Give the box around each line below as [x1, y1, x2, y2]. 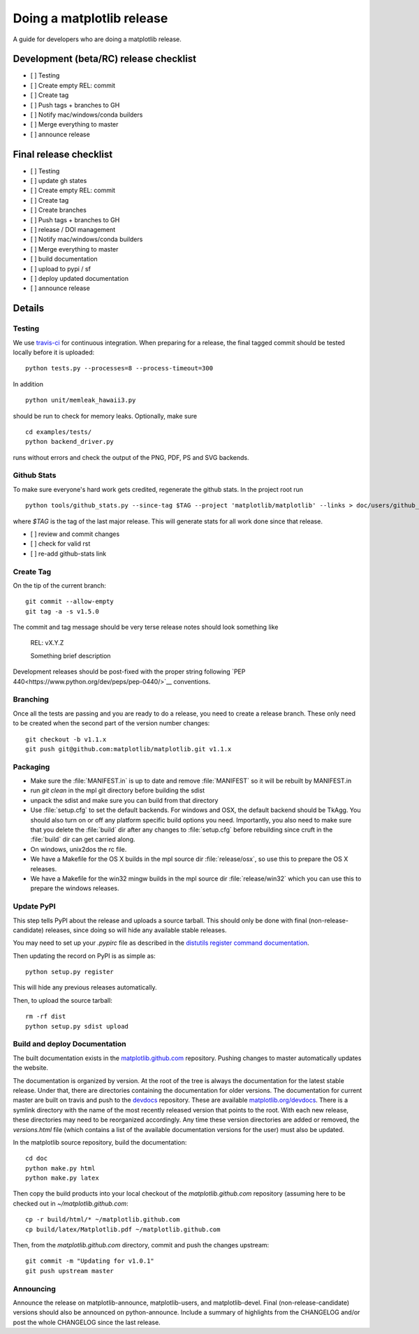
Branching [13, 695, 49, 704]
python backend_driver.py [25, 437, 115, 446]
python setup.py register [25, 968, 115, 976]
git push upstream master [25, 1267, 115, 1275]
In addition [13, 379, 44, 388]
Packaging [13, 762, 50, 771]
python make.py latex [25, 1174, 99, 1182]
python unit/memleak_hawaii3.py [25, 396, 136, 405]
